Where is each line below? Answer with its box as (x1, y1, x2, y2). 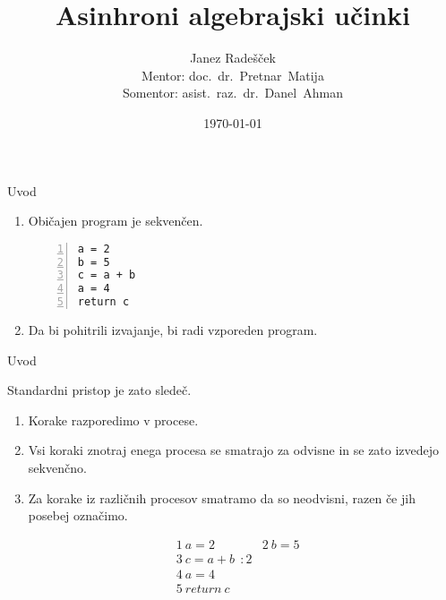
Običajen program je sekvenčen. (28, 211, 203, 230)
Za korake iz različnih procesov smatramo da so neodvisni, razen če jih (28, 488, 416, 507)
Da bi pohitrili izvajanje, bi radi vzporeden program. (28, 321, 318, 339)
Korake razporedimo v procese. (28, 410, 199, 429)
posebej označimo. (28, 506, 128, 525)
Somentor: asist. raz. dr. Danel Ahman (123, 83, 343, 102)
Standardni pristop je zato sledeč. (7, 381, 192, 399)
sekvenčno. (28, 459, 87, 477)
